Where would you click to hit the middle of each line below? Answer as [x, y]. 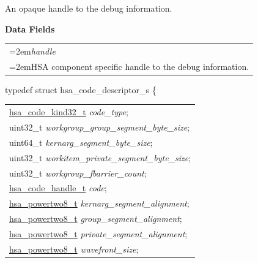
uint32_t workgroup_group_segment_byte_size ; [100, 127]
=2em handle [32, 51]
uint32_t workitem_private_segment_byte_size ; [100, 157]
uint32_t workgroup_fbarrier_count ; [78, 173]
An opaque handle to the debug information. [89, 8]
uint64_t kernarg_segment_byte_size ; [81, 142]
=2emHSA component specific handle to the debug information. [129, 66]
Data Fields [30, 29]
